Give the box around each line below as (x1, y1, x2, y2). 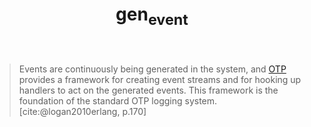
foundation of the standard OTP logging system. (18, 94, 218, 107)
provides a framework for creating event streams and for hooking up (18, 73, 302, 85)
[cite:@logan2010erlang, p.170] (18, 105, 147, 117)
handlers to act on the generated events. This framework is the (18, 84, 279, 96)
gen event (115, 3, 189, 29)
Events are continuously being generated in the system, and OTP (18, 63, 287, 75)
